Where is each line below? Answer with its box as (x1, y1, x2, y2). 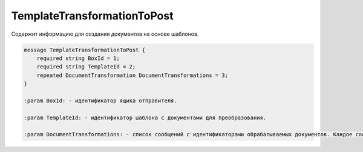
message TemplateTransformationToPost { (24, 46, 145, 53)
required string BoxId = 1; (36, 55, 120, 62)
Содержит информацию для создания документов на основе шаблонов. (11, 30, 199, 38)
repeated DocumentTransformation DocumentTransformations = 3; (36, 71, 229, 79)
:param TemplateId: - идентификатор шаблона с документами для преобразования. (24, 114, 267, 121)
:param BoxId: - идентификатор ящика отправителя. (24, 97, 178, 104)
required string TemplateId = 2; (36, 64, 136, 70)
